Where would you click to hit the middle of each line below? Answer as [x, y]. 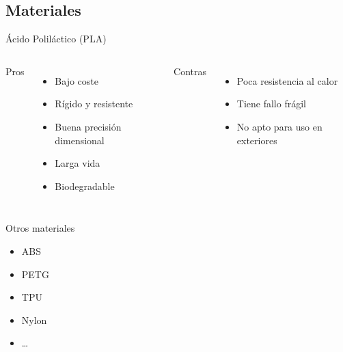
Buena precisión [88, 126]
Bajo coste [77, 80]
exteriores [257, 140]
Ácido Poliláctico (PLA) [56, 39]
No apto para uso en [279, 126]
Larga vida [78, 163]
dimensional [80, 140]
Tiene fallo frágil [271, 104]
